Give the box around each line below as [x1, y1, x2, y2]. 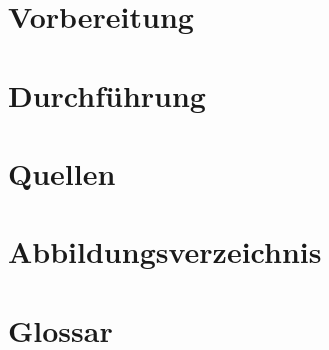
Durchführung [8, 74, 206, 115]
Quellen [8, 152, 116, 193]
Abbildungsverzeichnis [8, 231, 322, 272]
